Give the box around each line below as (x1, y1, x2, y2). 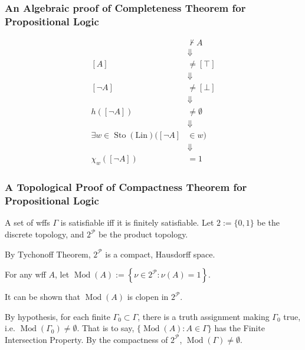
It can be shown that (5, 290, 81, 303)
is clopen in (127, 290, 169, 303)
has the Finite (214, 322, 265, 334)
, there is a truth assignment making (137, 310, 270, 322)
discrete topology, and (5, 228, 84, 240)
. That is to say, (77, 322, 135, 334)
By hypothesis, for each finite (5, 310, 110, 322)
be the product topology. (98, 228, 188, 240)
